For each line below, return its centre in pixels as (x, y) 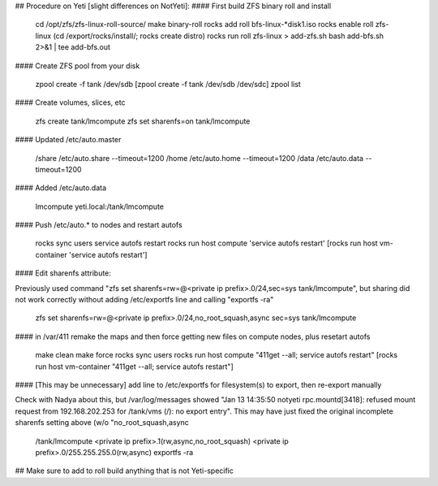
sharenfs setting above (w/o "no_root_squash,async (102, 423)
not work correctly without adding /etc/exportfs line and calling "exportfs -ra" (144, 300)
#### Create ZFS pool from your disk (77, 66)
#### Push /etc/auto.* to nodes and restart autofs (99, 225)
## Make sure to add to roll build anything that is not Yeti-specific (125, 471)
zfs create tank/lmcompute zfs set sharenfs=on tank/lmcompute (143, 121)
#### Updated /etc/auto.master (68, 140)
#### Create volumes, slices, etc (70, 102)
